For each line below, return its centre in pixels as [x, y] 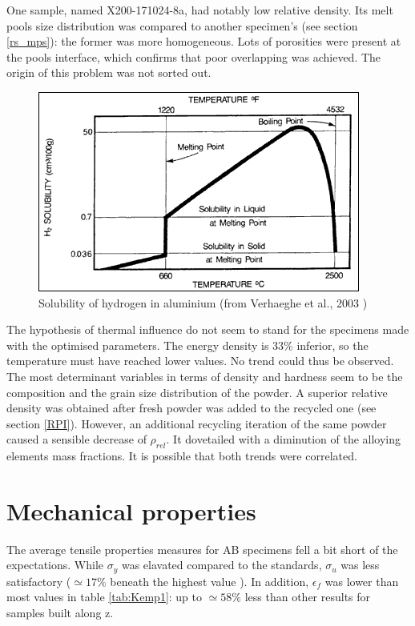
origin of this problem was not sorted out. [109, 72]
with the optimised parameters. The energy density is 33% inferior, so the [187, 345]
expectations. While [55, 565]
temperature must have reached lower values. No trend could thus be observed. [200, 361]
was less [360, 565]
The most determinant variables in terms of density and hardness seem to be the [205, 376]
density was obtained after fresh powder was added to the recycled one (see [191, 408]
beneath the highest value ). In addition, [210, 581]
